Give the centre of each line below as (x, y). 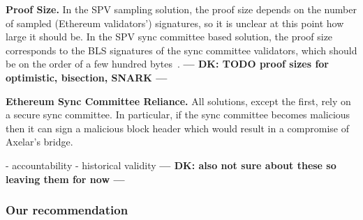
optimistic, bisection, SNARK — (87, 77)
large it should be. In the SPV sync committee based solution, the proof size (169, 37)
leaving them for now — (65, 179)
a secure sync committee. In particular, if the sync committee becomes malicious (178, 115)
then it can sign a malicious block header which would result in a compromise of (177, 128)
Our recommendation (67, 210)
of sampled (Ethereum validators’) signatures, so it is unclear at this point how (175, 23)
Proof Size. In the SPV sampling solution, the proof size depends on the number (181, 9)
